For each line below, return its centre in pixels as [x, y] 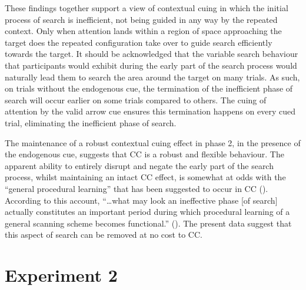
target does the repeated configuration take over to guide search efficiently [139, 42]
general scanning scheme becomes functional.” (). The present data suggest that [148, 223]
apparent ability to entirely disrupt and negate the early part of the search [139, 165]
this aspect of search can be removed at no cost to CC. [104, 235]
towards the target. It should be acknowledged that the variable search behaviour [152, 54]
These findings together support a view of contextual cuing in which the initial [147, 8]
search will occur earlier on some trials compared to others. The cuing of [136, 100]
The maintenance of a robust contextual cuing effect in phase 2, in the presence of [153, 142]
